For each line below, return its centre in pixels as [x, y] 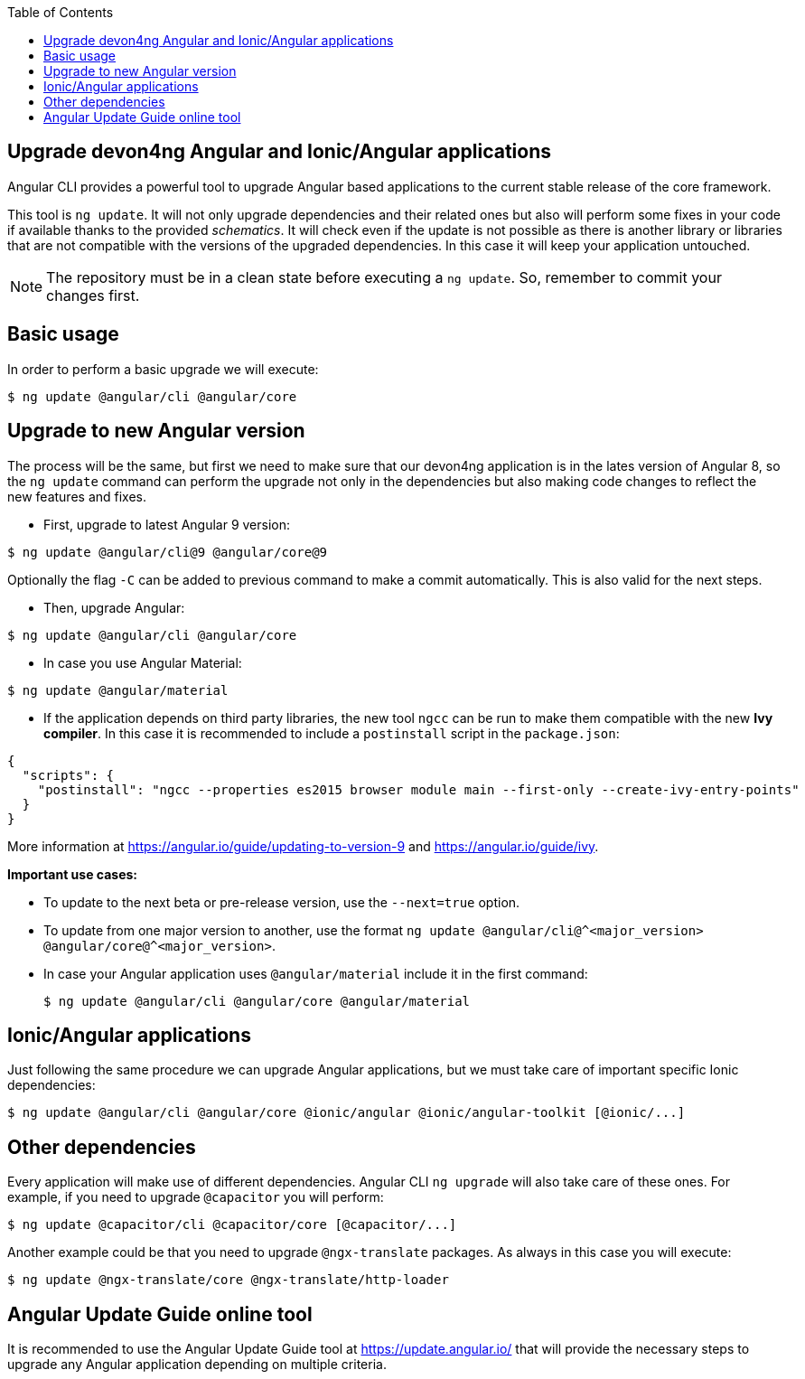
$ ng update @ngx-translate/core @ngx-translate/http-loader [228, 1280]
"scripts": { [68, 775]
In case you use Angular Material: [143, 662]
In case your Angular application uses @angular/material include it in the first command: [316, 973]
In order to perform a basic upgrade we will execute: [163, 369]
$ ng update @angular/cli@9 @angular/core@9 [168, 552]
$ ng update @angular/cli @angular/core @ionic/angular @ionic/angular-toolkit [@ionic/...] [346, 1113]
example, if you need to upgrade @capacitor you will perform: [196, 1197]
